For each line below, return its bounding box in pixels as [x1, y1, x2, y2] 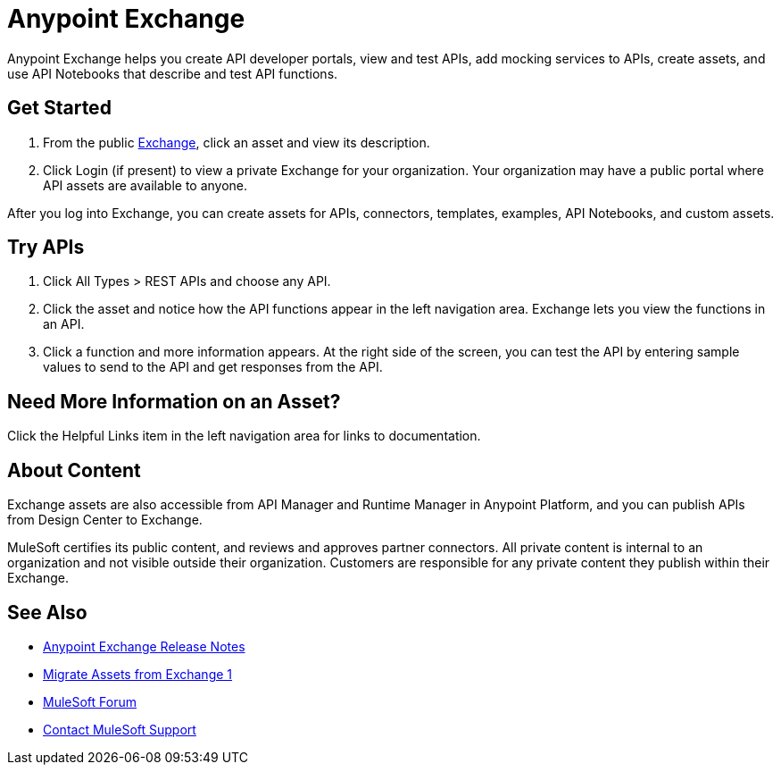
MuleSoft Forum [43, 693, 137, 709]
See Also [7, 600, 87, 624]
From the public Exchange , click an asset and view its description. [43, 134, 430, 150]
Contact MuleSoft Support [43, 721, 196, 737]
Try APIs [7, 236, 85, 259]
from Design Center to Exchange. [7, 512, 203, 528]
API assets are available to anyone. [43, 177, 248, 193]
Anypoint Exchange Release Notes [43, 638, 245, 654]
